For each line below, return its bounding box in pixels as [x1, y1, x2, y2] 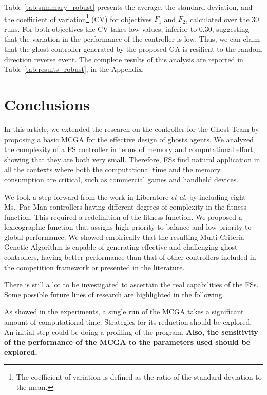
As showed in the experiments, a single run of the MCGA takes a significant [4, 306, 244, 317]
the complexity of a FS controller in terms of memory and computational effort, [4, 144, 255, 155]
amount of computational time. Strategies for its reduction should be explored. [4, 316, 252, 327]
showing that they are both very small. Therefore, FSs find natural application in [4, 154, 260, 164]
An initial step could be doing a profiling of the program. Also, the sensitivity [4, 326, 258, 337]
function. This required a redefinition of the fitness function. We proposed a [4, 211, 242, 222]
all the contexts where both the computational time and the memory [4, 164, 221, 175]
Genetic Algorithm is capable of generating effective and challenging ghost [4, 241, 238, 252]
